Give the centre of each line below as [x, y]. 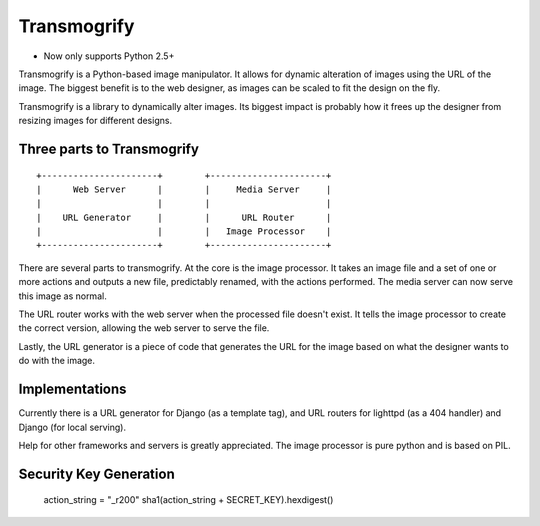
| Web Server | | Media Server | [184, 189]
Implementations [72, 389]
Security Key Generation [96, 473]
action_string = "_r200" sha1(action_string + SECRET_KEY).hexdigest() [188, 500]
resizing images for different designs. [95, 121]
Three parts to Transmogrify [109, 148]
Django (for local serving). [72, 427]
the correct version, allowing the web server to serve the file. [144, 328]
